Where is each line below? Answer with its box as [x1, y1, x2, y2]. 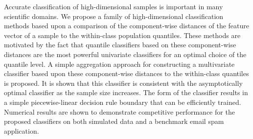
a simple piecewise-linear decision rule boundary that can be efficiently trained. [4, 97, 241, 107]
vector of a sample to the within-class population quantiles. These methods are [4, 30, 241, 40]
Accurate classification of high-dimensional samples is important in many [4, 1, 223, 11]
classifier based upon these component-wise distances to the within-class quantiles [4, 68, 249, 79]
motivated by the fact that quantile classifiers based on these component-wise [4, 40, 236, 50]
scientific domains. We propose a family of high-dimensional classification [4, 11, 224, 21]
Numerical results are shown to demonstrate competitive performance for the [4, 106, 235, 117]
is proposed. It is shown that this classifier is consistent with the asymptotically [4, 78, 243, 88]
